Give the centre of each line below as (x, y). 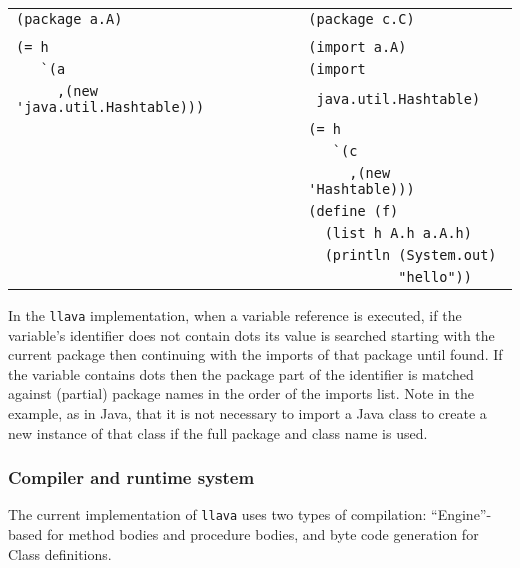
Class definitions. (60, 553)
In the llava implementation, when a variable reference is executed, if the (235, 315)
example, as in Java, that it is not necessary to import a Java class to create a (247, 413)
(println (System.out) (410, 255)
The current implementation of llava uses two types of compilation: (217, 514)
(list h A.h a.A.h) (398, 233)
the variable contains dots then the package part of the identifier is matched (241, 373)
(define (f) (353, 211)
